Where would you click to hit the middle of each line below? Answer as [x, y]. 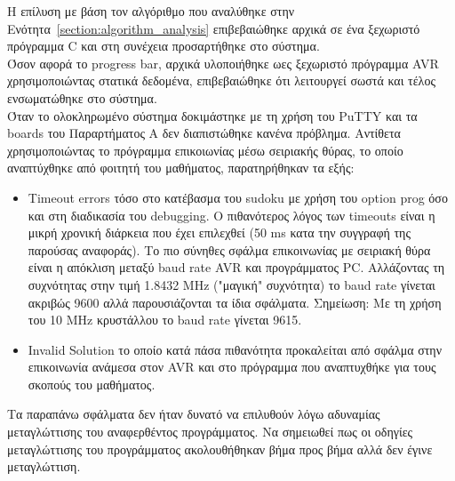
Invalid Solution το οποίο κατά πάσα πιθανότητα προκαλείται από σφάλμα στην [235, 349]
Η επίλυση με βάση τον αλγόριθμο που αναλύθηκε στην [151, 11]
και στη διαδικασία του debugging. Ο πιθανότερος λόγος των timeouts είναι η [231, 215]
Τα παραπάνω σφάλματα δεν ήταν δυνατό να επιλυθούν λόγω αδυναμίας [194, 414]
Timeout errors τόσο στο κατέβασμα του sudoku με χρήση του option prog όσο [238, 197]
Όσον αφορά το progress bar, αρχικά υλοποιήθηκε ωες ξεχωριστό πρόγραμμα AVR [223, 63]
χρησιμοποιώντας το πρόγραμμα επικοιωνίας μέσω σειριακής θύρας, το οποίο [205, 150]
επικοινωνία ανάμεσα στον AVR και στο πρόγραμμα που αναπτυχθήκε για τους [232, 367]
